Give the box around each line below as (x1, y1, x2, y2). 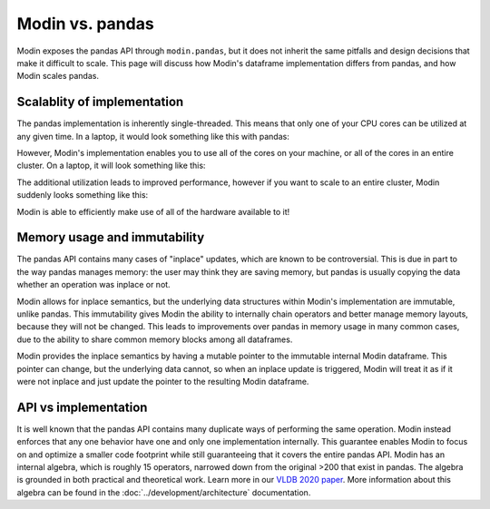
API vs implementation (16, 399, 148, 415)
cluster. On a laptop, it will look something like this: (16, 160, 206, 171)
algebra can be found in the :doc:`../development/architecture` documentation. (16, 486, 311, 498)
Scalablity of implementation (16, 94, 184, 110)
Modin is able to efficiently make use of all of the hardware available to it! (16, 206, 290, 217)
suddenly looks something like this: (16, 190, 149, 201)
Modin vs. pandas (16, 14, 154, 34)
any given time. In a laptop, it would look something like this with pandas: (16, 131, 289, 142)
